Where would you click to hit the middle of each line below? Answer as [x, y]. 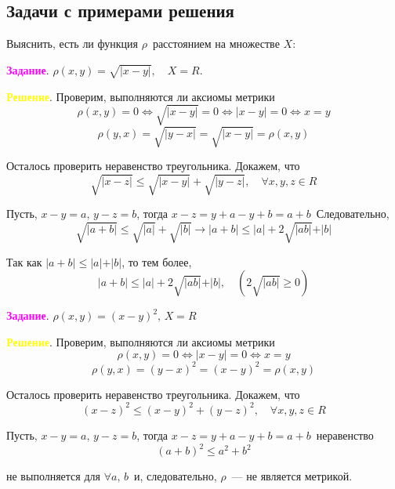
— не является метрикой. [292, 476]
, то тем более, [157, 261]
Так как [24, 261]
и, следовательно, [175, 476]
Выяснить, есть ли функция [72, 43]
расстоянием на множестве [216, 43]
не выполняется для [53, 476]
